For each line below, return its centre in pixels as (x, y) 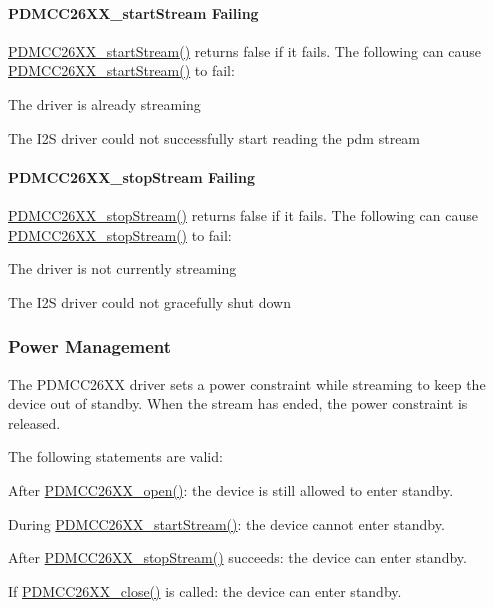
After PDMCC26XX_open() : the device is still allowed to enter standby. (231, 489)
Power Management (90, 346)
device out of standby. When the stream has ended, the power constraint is (238, 403)
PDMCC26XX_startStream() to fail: (121, 70)
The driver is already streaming (104, 103)
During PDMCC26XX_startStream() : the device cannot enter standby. (226, 523)
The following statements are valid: (115, 456)
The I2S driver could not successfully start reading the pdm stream (214, 137)
